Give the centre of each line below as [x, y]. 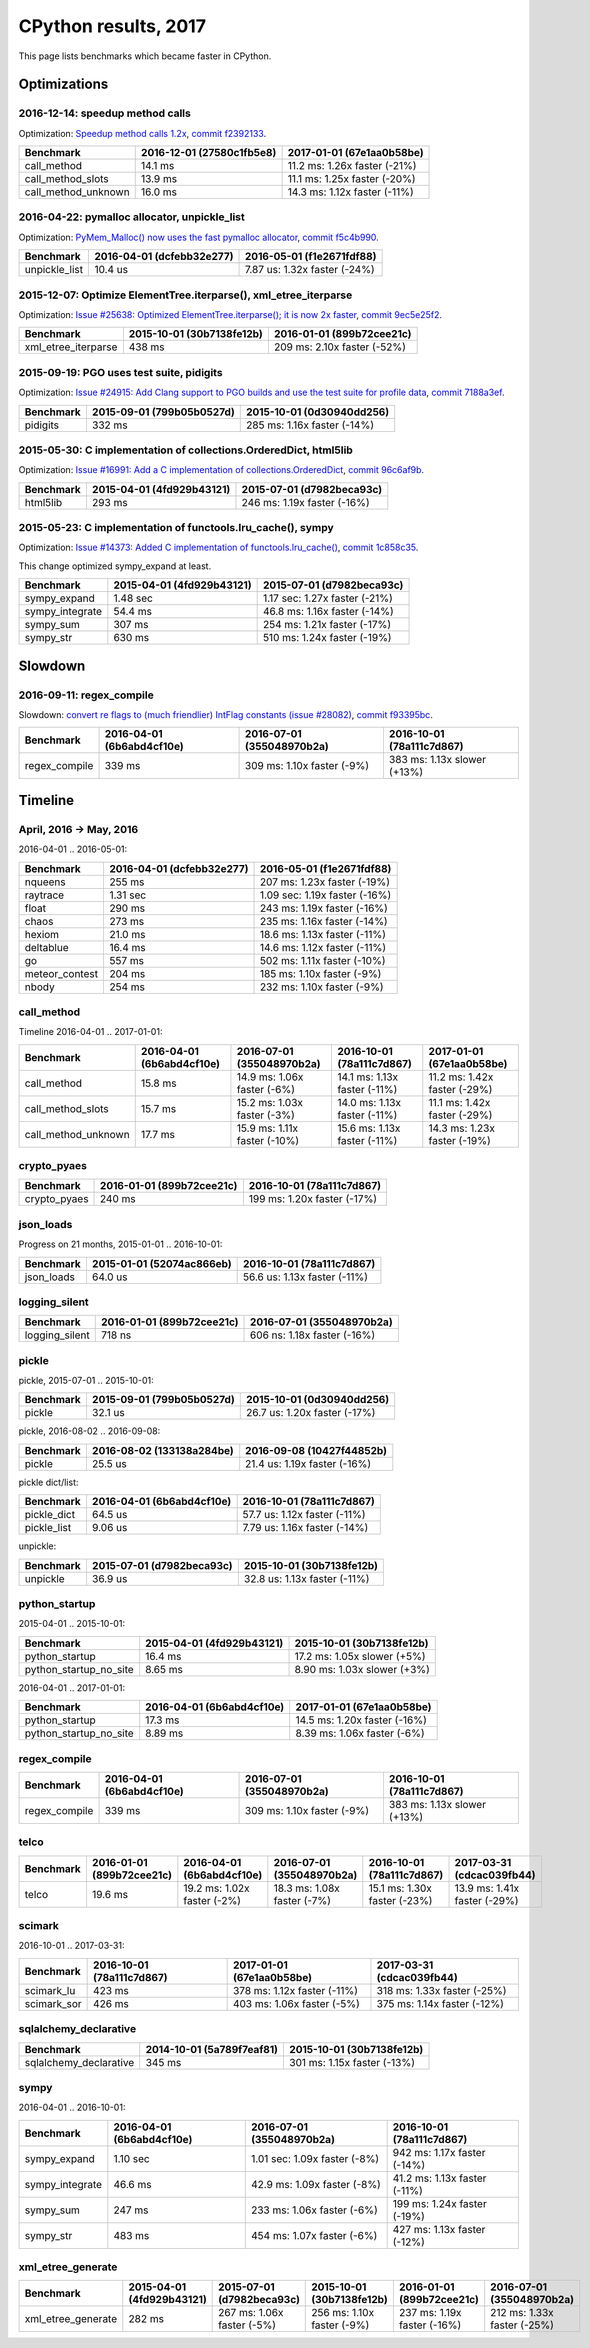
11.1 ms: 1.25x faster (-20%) [351, 179]
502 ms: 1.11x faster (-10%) [322, 960]
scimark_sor [53, 2003]
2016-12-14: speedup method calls [105, 113]
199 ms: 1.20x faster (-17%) [313, 1199]
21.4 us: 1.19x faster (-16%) [308, 1463]
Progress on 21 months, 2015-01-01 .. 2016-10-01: [120, 1244]
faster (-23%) [400, 1900]
